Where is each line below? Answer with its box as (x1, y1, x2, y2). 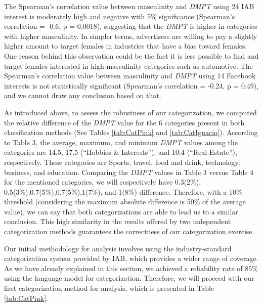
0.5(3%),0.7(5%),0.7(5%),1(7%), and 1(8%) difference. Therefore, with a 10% (4, 186, 242, 197)
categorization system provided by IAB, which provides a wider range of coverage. (4, 253, 258, 264)
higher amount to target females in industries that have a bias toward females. (4, 40, 247, 51)
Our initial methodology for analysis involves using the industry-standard (4, 243, 232, 253)
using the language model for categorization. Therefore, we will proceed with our (4, 273, 254, 283)
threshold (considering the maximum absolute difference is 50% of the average (4, 196, 246, 207)
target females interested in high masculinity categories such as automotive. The (4, 60, 253, 71)
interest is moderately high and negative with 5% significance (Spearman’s (4, 11, 235, 21)
